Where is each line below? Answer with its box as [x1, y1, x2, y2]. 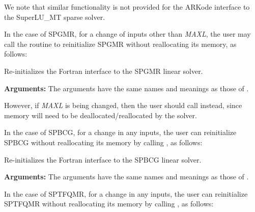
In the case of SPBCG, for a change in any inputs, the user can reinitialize [4, 127, 237, 138]
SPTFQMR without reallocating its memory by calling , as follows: [4, 198, 214, 209]
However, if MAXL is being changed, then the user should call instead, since [4, 100, 242, 111]
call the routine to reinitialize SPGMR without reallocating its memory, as [4, 38, 237, 49]
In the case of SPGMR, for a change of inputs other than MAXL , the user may [4, 29, 251, 39]
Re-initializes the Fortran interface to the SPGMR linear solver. [4, 65, 203, 76]
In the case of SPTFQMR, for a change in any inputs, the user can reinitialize [4, 188, 248, 199]
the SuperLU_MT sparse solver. [4, 11, 105, 22]
